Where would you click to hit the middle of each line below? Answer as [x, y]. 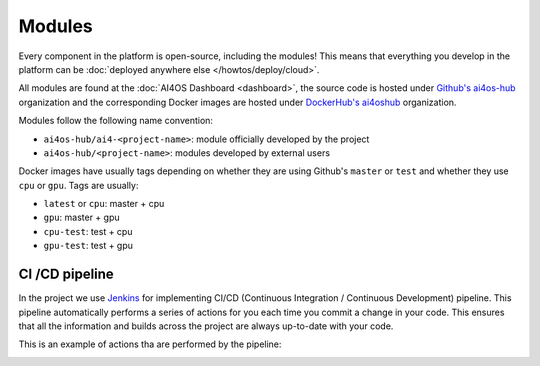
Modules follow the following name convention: [116, 121]
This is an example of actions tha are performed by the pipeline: [150, 344]
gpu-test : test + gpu [88, 246]
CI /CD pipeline [66, 274]
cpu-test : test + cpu [88, 231]
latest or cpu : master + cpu [104, 204]
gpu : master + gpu [81, 217]
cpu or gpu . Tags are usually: [78, 185]
